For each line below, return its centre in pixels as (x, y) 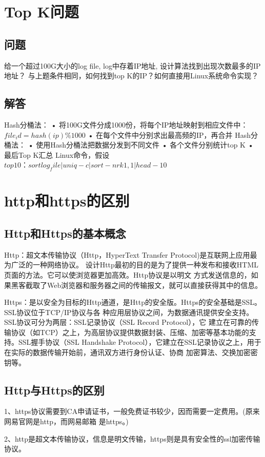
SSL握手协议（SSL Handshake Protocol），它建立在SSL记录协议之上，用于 (140, 342)
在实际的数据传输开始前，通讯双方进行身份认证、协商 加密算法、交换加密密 (131, 352)
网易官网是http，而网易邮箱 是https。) (66, 421)
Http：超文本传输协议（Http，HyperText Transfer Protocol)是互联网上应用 (127, 254)
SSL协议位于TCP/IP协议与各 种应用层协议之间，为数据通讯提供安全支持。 (129, 312)
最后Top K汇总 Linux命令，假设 (57, 154)
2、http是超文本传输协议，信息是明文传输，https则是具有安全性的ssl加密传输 (132, 438)
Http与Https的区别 (54, 390)
